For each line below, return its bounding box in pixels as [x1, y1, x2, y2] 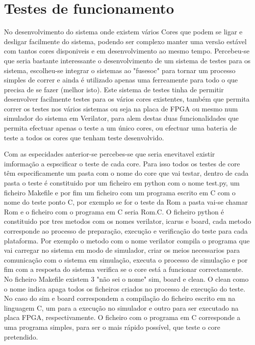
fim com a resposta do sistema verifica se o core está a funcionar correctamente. [4, 264, 243, 274]
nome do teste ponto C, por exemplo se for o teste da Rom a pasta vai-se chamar [4, 197, 248, 207]
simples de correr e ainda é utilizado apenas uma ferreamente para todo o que [4, 75, 238, 85]
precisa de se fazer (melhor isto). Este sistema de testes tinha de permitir [4, 84, 224, 94]
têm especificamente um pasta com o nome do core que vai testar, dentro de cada [4, 168, 249, 178]
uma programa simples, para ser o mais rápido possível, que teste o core [4, 321, 220, 332]
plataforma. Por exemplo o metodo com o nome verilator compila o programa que [4, 235, 250, 245]
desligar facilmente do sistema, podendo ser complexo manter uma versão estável [4, 36, 247, 46]
